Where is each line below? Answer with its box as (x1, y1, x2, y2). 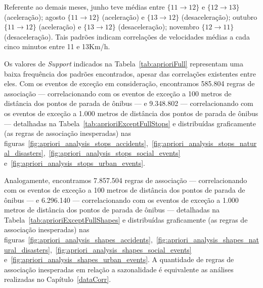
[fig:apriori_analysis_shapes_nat (156, 234, 259, 245)
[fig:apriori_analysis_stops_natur (151, 137, 257, 148)
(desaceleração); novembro (118, 21, 199, 32)
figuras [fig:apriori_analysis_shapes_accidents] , (4, 234, 153, 245)
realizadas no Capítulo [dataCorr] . (4, 274, 111, 284)
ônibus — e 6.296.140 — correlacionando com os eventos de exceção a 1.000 (4, 194, 239, 205)
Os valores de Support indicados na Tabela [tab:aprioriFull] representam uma (4, 58, 243, 68)
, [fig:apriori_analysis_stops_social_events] (43, 148, 181, 158)
